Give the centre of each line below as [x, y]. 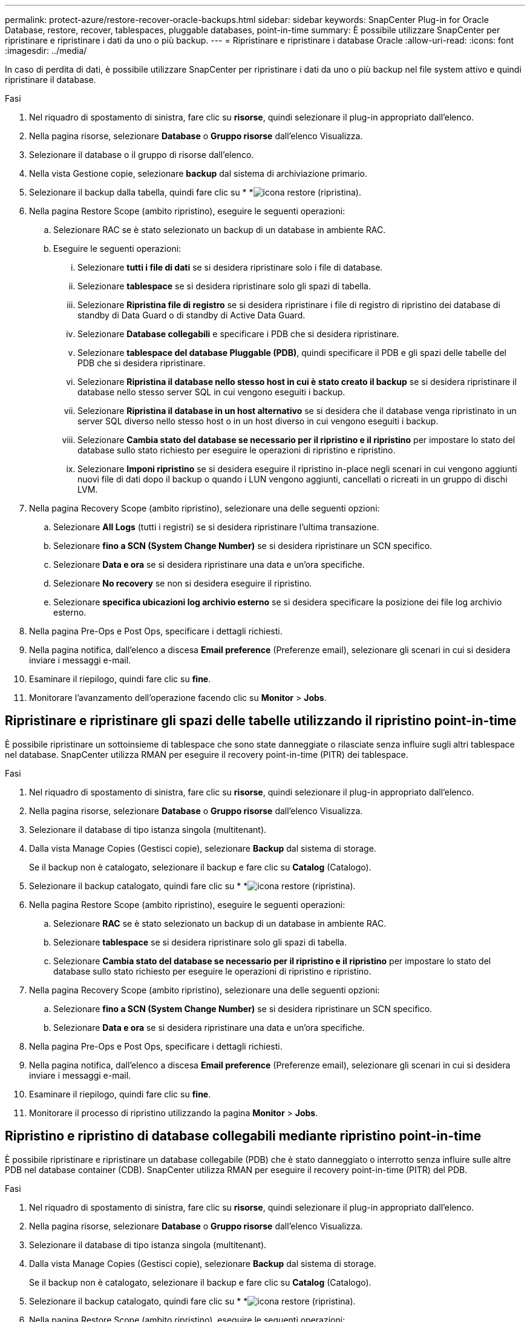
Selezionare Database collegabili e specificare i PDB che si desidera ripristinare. [238, 334]
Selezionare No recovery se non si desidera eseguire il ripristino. [183, 583]
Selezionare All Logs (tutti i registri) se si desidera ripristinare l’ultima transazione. [216, 527]
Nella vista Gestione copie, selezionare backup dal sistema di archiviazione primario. [198, 173]
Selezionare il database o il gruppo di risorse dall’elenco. [142, 155]
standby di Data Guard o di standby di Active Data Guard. [191, 315]
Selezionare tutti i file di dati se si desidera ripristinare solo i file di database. [230, 267]
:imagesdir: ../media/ [46, 51]
